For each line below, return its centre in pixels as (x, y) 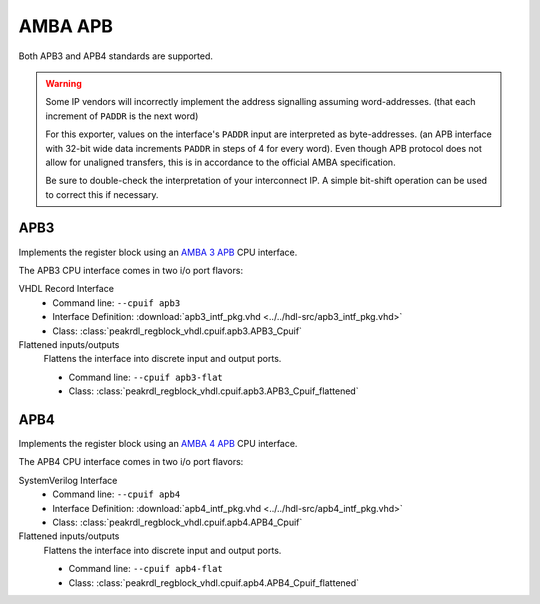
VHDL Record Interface (66, 289)
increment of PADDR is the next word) (122, 116)
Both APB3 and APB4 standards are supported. (116, 56)
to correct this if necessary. (102, 194)
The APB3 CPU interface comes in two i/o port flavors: (131, 270)
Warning (63, 83)
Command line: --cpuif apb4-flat (146, 569)
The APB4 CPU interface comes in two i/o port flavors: (131, 462)
